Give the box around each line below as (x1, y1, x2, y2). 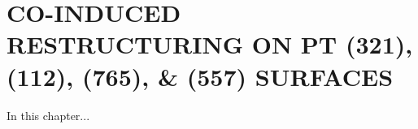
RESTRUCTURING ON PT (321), (7, 28, 413, 61)
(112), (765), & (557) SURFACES (7, 59, 394, 92)
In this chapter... (7, 106, 90, 123)
